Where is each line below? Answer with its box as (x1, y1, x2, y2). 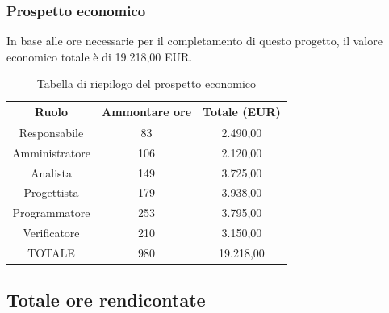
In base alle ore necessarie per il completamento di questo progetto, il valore (6, 32, 383, 49)
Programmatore (12, 204, 90, 221)
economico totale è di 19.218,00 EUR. (6, 48, 193, 65)
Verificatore (23, 224, 80, 241)
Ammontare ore (102, 103, 192, 119)
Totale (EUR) (203, 103, 281, 119)
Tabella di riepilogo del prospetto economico (36, 75, 257, 92)
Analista (30, 164, 73, 181)
